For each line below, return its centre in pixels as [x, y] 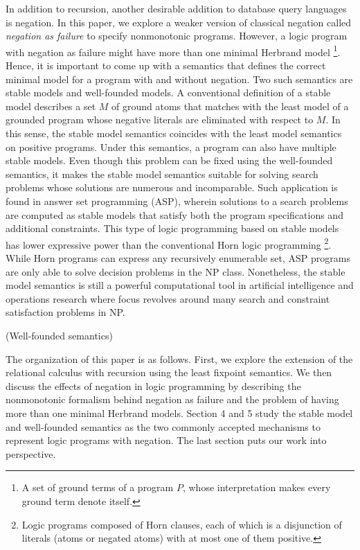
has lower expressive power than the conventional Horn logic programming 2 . [169, 243]
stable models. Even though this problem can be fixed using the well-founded [169, 160]
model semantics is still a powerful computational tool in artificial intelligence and [180, 285]
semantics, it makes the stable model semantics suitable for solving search [162, 174]
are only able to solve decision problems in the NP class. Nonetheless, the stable [175, 271]
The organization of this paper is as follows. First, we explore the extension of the [179, 358]
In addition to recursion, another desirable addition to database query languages [176, 8]
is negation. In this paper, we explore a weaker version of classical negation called [179, 22]
